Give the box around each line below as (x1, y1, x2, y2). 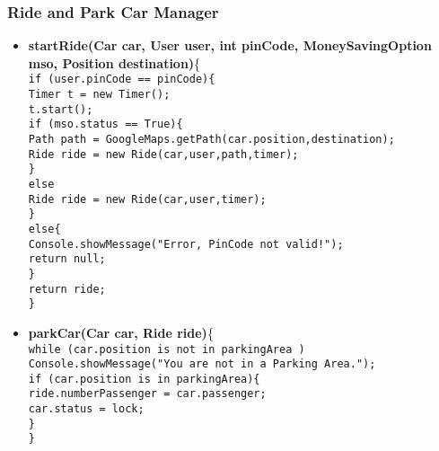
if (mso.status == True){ (28, 118, 183, 131)
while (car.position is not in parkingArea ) (28, 342, 305, 356)
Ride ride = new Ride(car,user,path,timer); (28, 147, 299, 161)
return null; (28, 252, 106, 266)
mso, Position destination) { (28, 53, 201, 72)
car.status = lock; (28, 402, 145, 416)
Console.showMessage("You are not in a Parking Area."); (28, 358, 376, 371)
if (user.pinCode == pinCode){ (28, 73, 215, 86)
